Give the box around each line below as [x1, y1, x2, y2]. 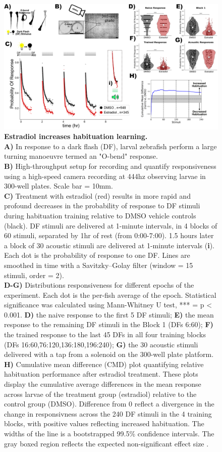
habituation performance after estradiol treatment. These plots [4, 369, 198, 379]
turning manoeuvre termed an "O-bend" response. [4, 151, 158, 161]
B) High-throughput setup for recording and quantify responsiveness [4, 160, 216, 171]
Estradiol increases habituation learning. [4, 131, 148, 142]
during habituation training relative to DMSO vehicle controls [4, 210, 196, 220]
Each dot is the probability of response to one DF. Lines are [4, 250, 190, 260]
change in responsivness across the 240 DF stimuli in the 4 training [4, 408, 212, 419]
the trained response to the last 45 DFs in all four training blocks [4, 329, 206, 340]
